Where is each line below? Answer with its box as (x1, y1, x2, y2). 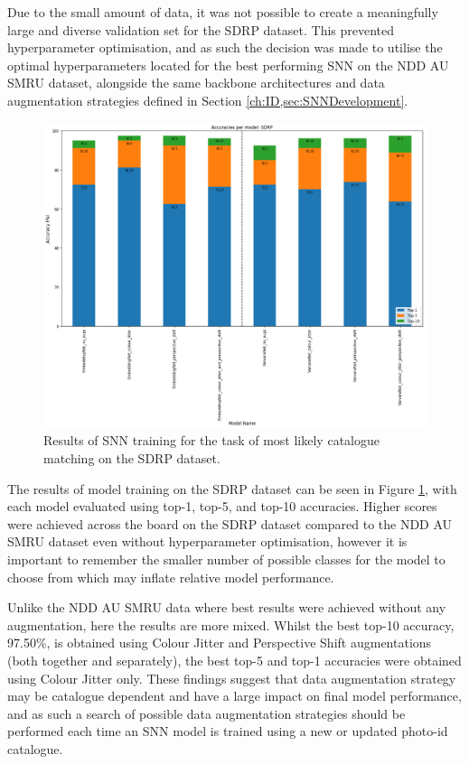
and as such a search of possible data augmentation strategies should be (7, 703, 406, 722)
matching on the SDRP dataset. (43, 449, 220, 468)
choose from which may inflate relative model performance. (7, 567, 334, 586)
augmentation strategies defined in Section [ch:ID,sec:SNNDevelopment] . (7, 90, 408, 109)
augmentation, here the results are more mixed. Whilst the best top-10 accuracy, (7, 615, 455, 634)
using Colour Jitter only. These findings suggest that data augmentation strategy (7, 668, 456, 687)
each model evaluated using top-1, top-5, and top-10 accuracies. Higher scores (7, 497, 437, 516)
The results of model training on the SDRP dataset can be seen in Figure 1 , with (7, 479, 457, 498)
